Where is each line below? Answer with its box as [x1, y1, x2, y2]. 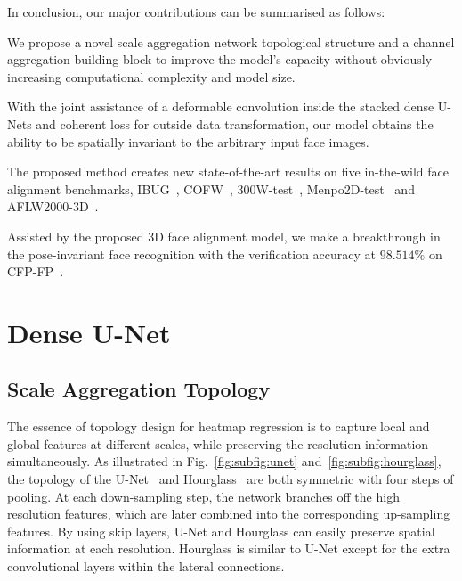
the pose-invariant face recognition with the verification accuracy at [7, 244, 377, 263]
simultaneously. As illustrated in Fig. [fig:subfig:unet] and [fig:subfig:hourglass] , [7, 452, 442, 471]
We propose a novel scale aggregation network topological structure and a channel [7, 32, 455, 51]
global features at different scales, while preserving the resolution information [7, 434, 429, 453]
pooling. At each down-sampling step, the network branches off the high [7, 487, 400, 505]
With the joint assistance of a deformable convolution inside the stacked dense [7, 97, 434, 116]
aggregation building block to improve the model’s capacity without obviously [7, 50, 433, 69]
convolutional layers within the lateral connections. [7, 557, 285, 576]
